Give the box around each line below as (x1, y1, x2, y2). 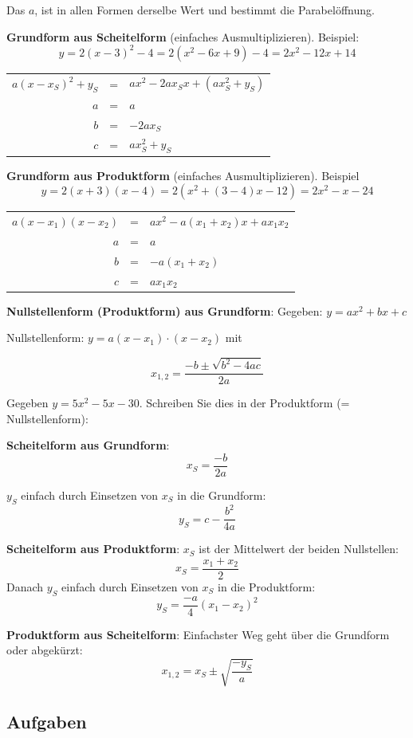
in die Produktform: (218, 579, 316, 595)
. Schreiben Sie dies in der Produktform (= (139, 395, 350, 411)
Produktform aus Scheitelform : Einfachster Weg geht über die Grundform (6, 626, 390, 642)
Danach (6, 579, 44, 595)
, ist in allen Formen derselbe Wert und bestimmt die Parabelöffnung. (34, 2, 375, 18)
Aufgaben (6, 709, 87, 734)
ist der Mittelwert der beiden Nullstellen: (199, 540, 399, 557)
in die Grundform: (177, 487, 266, 504)
